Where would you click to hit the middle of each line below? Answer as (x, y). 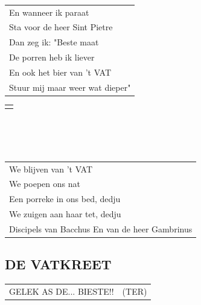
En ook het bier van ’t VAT (60, 72)
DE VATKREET (58, 264)
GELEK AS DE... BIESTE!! (62, 291)
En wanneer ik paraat (49, 12)
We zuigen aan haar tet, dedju (65, 214)
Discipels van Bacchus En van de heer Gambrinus (101, 229)
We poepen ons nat (45, 184)
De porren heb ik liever (52, 57)
